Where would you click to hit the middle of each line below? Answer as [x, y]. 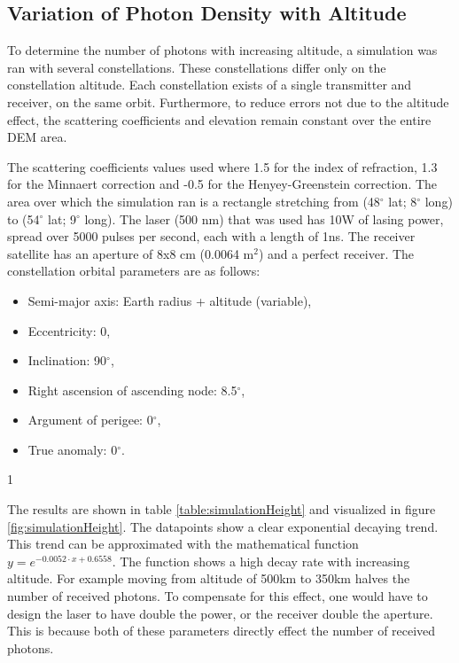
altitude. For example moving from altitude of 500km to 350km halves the [209, 578]
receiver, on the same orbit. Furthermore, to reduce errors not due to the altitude [228, 101]
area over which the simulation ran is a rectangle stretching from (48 [194, 201]
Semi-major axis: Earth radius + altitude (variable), [170, 300]
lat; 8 [403, 201]
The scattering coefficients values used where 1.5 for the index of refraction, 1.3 [222, 166]
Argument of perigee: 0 [90, 420]
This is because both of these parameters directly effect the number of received [222, 631]
